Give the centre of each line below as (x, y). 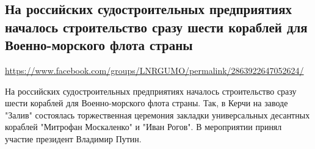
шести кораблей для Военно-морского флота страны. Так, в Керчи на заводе (147, 103)
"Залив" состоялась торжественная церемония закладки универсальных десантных (157, 114)
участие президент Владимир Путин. (73, 138)
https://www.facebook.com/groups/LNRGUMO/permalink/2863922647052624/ (154, 70)
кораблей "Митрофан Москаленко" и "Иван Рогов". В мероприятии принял (143, 127)
